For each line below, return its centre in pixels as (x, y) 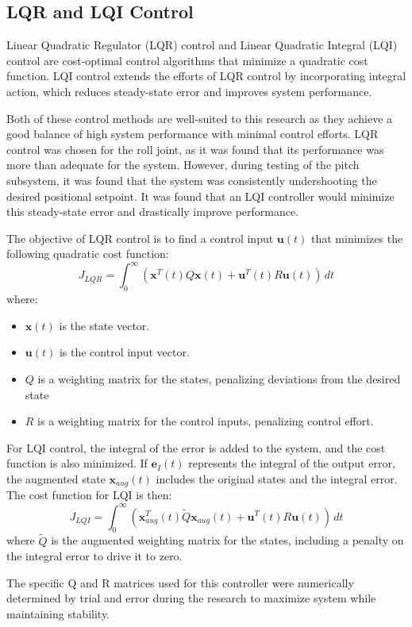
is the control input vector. (124, 352)
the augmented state (56, 478)
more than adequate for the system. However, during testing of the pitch (183, 165)
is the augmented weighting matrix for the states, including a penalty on (227, 540)
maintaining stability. (58, 613)
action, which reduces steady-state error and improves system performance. (189, 91)
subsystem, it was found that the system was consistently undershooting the (192, 180)
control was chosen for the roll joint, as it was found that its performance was (195, 149)
